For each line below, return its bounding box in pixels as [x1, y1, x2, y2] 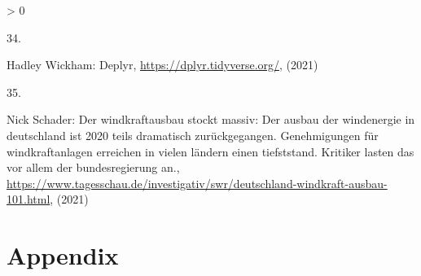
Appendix [7, 239, 119, 272]
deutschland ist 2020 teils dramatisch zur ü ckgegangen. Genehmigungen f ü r [7, 126, 379, 143]
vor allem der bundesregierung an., [7, 159, 180, 176]
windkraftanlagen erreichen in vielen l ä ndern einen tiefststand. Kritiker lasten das [7, 142, 414, 160]
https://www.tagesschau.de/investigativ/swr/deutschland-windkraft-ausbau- [7, 174, 388, 191]
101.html [7, 191, 50, 208]
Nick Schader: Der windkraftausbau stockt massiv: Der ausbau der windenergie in [7, 111, 415, 128]
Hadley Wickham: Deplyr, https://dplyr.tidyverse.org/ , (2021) [7, 56, 318, 73]
